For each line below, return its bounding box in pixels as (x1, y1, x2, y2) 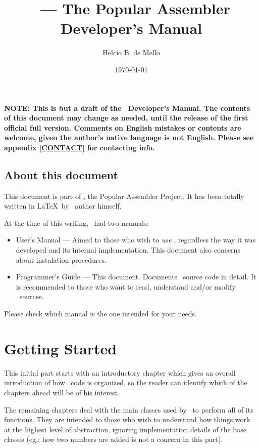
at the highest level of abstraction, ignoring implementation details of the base (4, 424, 246, 434)
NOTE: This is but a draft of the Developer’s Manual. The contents (4, 102, 250, 113)
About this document (4, 167, 118, 182)
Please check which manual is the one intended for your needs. (4, 308, 197, 319)
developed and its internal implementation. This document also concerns (16, 245, 240, 255)
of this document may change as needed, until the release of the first (4, 112, 248, 123)
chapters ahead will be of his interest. (4, 387, 120, 397)
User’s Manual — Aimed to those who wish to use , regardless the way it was (16, 234, 256, 245)
